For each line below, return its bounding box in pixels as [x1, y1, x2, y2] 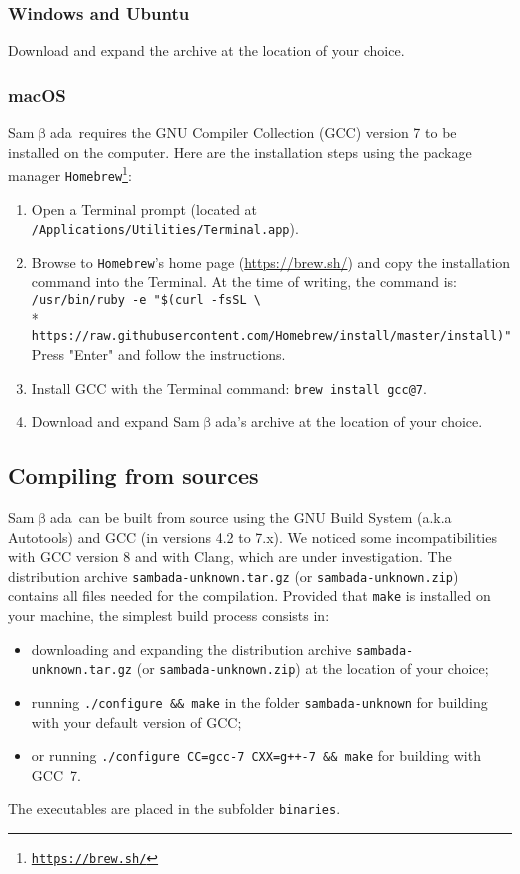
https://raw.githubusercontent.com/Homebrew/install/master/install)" [31, 329, 512, 344]
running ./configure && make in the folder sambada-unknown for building [31, 691, 488, 712]
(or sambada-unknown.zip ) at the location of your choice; [136, 658, 489, 679]
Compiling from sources [8, 460, 259, 491]
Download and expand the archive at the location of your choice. [8, 40, 405, 61]
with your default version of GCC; [31, 711, 242, 732]
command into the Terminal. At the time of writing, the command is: [31, 271, 457, 292]
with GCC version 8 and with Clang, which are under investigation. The [8, 546, 452, 567]
